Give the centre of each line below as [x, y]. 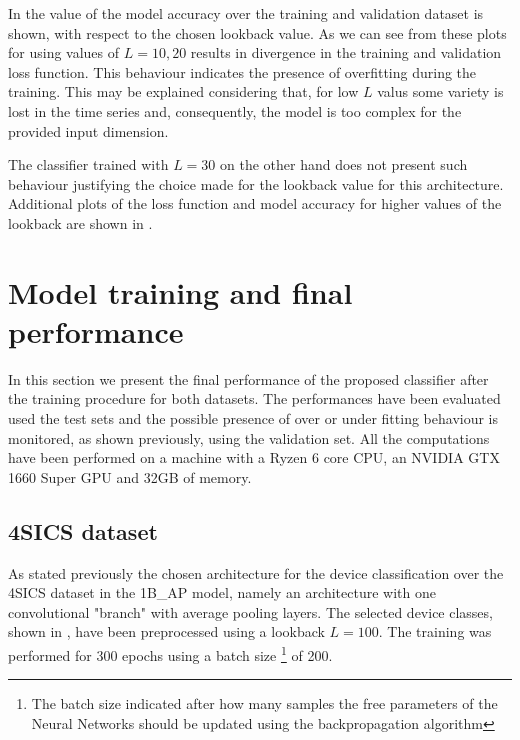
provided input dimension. [88, 130]
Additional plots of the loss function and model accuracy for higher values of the [255, 203]
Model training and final [180, 291]
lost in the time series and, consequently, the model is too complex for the [235, 110]
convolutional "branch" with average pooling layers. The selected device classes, [250, 611]
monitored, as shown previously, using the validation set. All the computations [249, 437]
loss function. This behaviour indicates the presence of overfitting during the [242, 71]
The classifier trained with [88, 164]
